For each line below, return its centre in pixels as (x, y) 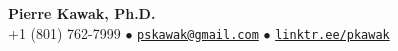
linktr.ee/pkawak (332, 34)
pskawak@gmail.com (198, 34)
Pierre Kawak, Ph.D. (82, 13)
